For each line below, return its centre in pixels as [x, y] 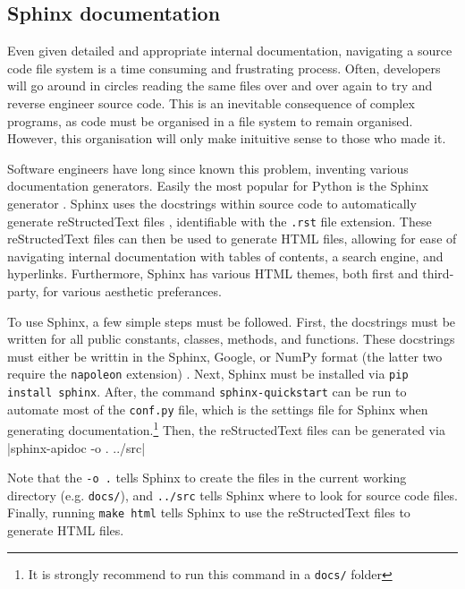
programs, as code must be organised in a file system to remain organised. [210, 120]
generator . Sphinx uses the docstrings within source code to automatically [212, 203]
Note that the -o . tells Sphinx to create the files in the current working [207, 478]
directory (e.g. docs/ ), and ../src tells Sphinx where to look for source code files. [232, 495]
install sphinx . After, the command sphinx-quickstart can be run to [207, 392]
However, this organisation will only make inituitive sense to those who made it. [227, 138]
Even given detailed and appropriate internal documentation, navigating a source [230, 51]
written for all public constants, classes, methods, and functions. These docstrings [231, 339]
